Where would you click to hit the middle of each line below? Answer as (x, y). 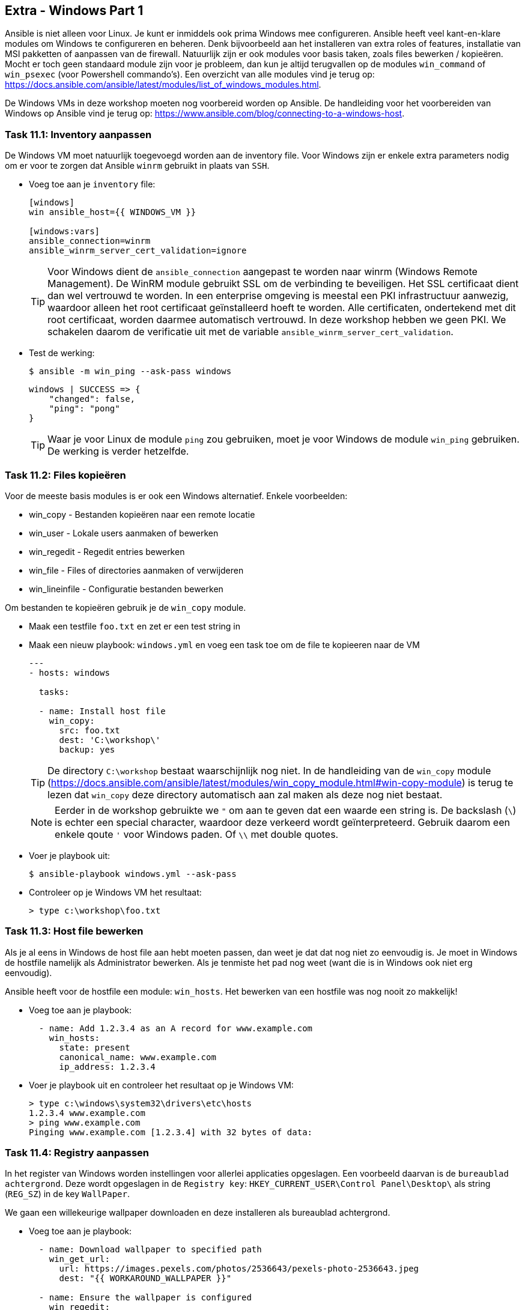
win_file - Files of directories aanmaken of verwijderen (136, 570)
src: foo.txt (90, 730)
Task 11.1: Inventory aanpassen (78, 134)
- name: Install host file (102, 711)
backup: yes (87, 749)
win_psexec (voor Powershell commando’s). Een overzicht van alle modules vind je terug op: (190, 74)
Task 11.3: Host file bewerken (74, 931)
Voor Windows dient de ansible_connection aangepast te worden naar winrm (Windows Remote (262, 272)
